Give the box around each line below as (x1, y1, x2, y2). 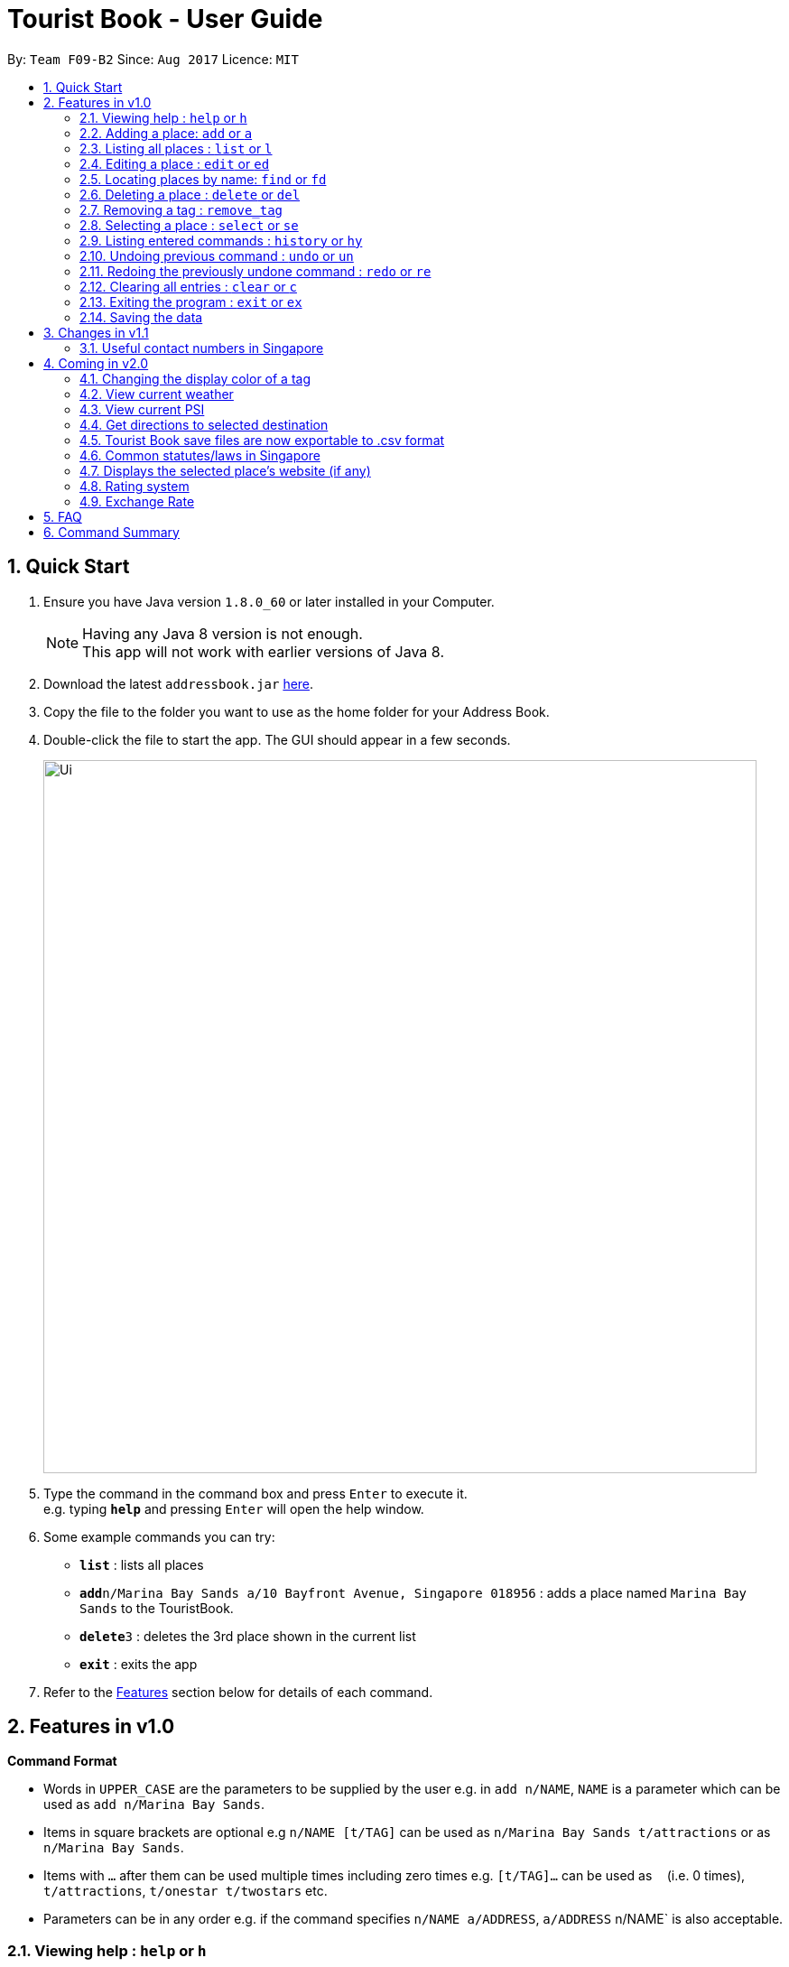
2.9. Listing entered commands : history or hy (79, 232, 363, 248)
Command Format (7, 1753, 117, 1769)
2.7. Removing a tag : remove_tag (79, 201, 283, 218)
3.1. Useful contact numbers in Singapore (79, 339, 324, 356)
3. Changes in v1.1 (43, 324, 149, 340)
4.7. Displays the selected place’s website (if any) (79, 462, 371, 478)
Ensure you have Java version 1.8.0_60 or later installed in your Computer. (43, 593, 495, 609)
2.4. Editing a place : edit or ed (79, 155, 270, 172)
